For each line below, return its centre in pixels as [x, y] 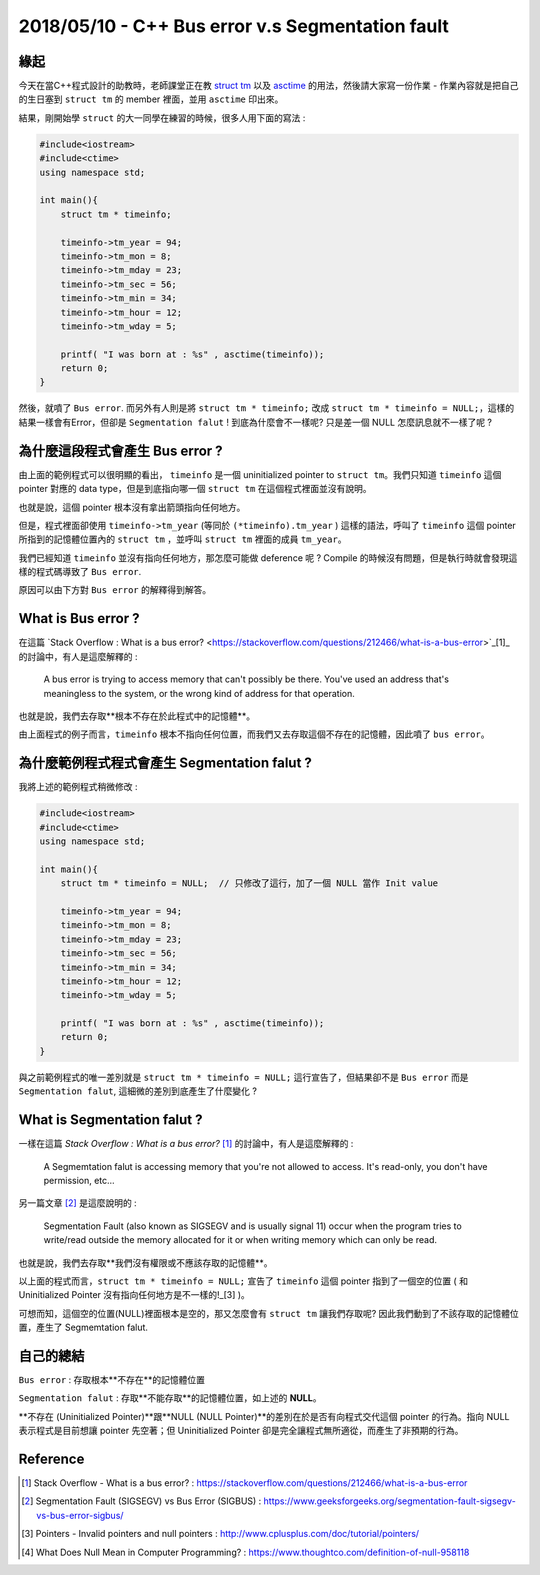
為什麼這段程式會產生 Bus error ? [121, 450]
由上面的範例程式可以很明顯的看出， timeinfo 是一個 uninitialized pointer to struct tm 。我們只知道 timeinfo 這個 [260, 474]
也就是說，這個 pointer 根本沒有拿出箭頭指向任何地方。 [132, 507]
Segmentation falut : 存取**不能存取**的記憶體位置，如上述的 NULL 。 [170, 1398]
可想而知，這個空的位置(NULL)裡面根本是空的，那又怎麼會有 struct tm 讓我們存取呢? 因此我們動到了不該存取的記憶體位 [268, 1313]
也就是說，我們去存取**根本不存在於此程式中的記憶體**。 [137, 716]
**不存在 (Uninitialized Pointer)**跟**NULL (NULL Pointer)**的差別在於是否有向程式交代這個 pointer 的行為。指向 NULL [264, 1416]
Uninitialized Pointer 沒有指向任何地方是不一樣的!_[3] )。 [134, 1295]
